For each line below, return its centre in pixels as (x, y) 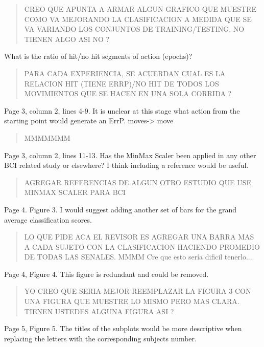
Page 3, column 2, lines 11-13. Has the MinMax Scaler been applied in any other (130, 155)
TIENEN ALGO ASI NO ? (67, 39)
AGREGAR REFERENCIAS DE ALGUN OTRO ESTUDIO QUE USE (138, 182)
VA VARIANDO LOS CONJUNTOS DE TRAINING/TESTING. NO (134, 29)
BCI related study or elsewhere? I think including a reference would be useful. (126, 165)
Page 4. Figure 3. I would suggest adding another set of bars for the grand (121, 209)
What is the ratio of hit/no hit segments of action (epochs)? (98, 56)
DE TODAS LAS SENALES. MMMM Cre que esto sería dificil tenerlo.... (139, 257)
